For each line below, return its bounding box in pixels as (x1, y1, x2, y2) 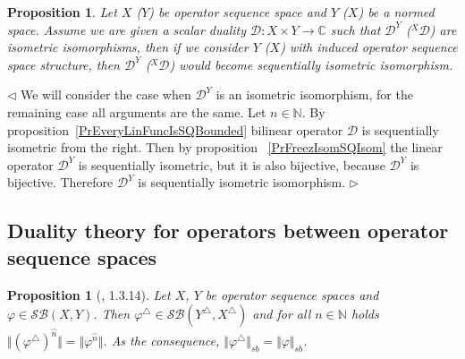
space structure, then (7, 55, 120, 73)
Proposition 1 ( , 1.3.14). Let (7, 285, 171, 303)
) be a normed (358, 3, 435, 21)
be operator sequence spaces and (205, 285, 379, 303)
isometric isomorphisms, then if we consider (7, 38, 249, 56)
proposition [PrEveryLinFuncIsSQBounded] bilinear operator (7, 120, 343, 139)
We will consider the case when (21, 85, 191, 104)
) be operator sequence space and (148, 3, 326, 21)
